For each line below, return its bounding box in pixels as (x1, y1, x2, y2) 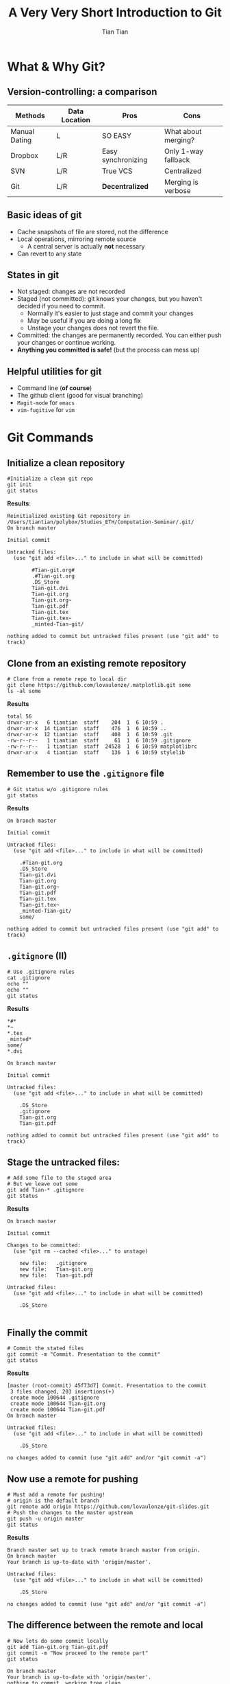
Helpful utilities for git (7, 365, 102, 377)
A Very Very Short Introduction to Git (8, 5, 222, 21)
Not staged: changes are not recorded (16, 287, 125, 296)
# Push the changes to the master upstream (7, 1510, 133, 1516)
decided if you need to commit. (16, 302, 105, 310)
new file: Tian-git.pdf (19, 1272, 94, 1279)
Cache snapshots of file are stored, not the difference (16, 227, 169, 236)
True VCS (101, 166, 133, 176)
